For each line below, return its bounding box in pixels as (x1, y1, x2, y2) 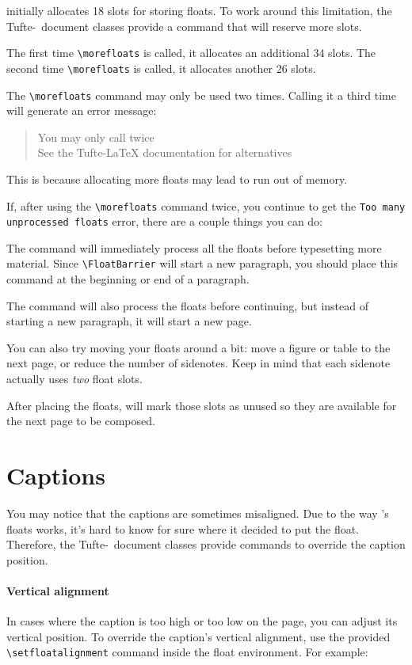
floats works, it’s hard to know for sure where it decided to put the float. (6, 520, 360, 537)
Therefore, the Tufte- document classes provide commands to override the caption (6, 536, 406, 553)
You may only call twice (37, 128, 154, 145)
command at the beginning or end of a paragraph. (6, 271, 250, 287)
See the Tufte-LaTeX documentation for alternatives (37, 144, 292, 161)
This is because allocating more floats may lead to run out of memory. (6, 170, 348, 187)
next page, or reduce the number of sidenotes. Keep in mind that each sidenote (6, 355, 391, 371)
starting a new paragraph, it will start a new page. (6, 313, 252, 329)
